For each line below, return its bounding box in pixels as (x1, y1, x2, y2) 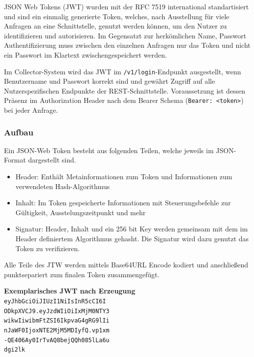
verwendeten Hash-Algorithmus (15, 181, 110, 191)
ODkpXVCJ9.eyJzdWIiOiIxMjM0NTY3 (4, 307, 110, 315)
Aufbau (4, 126, 33, 138)
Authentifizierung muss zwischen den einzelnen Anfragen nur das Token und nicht (4, 40, 251, 50)
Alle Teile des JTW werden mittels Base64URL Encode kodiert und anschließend (4, 260, 249, 270)
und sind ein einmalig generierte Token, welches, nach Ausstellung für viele (4, 11, 229, 21)
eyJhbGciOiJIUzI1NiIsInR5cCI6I (4, 298, 106, 305)
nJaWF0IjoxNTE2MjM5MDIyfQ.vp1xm (4, 326, 110, 334)
